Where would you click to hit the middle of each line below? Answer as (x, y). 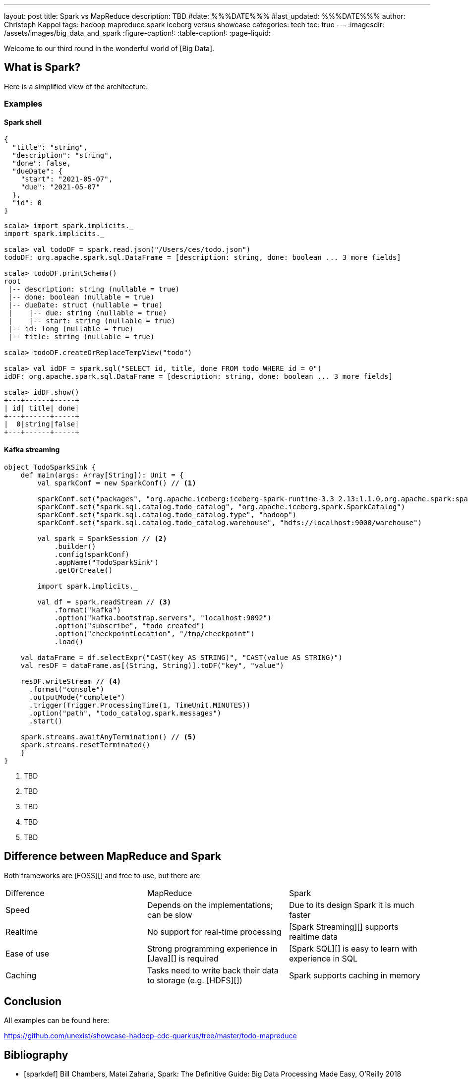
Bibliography (36, 1055)
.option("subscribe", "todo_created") (129, 626)
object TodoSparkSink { (50, 467)
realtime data (313, 936)
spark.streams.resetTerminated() (86, 745)
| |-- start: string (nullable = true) (92, 321)
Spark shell (23, 122)
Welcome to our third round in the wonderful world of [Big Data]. (109, 48)
